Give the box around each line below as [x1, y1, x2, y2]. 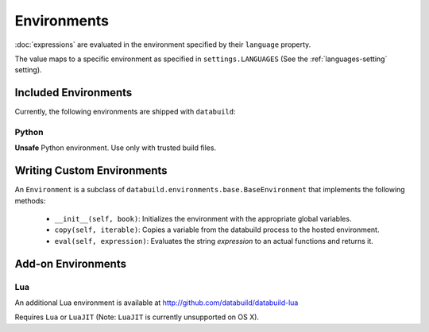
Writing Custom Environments [14, 164, 168, 178]
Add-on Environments [14, 257, 127, 270]
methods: [14, 195, 46, 206]
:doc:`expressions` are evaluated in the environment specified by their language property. [14, 40, 311, 49]
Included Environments [14, 86, 133, 99]
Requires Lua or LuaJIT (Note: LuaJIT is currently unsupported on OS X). [14, 312, 260, 322]
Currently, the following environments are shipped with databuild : [14, 107, 236, 117]
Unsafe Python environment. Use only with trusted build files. [14, 143, 217, 152]
